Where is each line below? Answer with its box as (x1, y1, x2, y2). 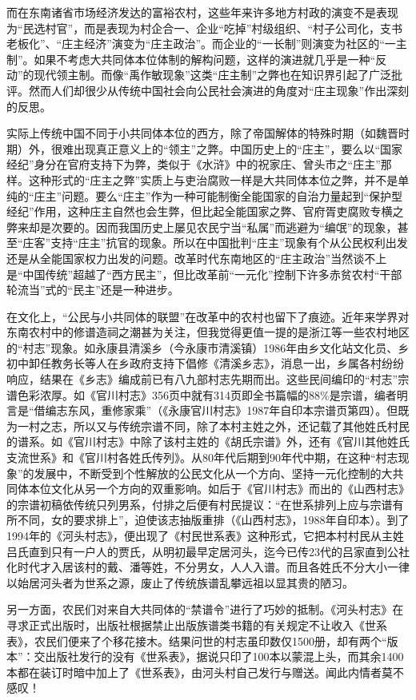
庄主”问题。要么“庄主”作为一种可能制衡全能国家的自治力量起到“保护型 (34, 187, 403, 204)
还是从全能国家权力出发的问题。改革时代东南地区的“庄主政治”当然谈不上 (6, 249, 387, 266)
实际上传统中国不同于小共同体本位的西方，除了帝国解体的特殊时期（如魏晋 (6, 125, 398, 141)
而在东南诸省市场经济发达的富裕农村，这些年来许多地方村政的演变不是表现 (6, 4, 398, 20)
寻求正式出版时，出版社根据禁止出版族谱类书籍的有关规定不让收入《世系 (6, 616, 387, 633)
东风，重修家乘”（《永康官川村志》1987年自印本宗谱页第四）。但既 (67, 402, 410, 419)
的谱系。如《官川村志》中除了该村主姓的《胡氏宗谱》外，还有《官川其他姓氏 (6, 433, 410, 450)
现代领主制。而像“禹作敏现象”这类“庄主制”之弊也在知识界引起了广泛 (34, 66, 392, 83)
